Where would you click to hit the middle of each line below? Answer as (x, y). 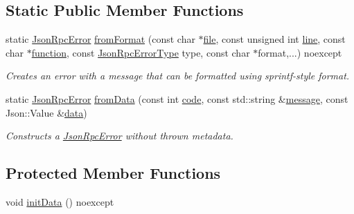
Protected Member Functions (113, 173)
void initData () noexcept (60, 201)
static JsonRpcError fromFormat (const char (100, 39)
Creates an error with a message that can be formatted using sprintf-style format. (178, 76)
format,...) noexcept (300, 52)
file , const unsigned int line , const (274, 39)
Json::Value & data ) (46, 112)
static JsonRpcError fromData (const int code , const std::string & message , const (177, 98)
